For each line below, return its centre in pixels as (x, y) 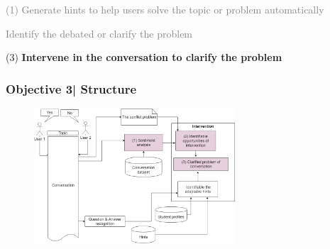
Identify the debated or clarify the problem (99, 33)
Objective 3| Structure (71, 88)
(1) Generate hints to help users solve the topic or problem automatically (165, 9)
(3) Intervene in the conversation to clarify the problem (144, 57)
